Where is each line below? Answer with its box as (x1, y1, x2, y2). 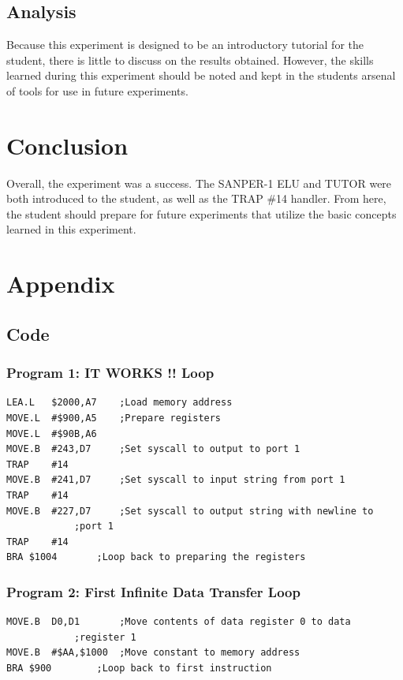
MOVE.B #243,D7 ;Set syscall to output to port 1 (6, 443, 300, 455)
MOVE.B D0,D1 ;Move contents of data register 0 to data (6, 616, 351, 628)
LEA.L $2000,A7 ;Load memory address (6, 397, 233, 409)
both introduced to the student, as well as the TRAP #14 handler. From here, (6, 190, 386, 207)
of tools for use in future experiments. (6, 82, 188, 99)
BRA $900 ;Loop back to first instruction (6, 662, 272, 674)
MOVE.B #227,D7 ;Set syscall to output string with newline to (6, 505, 374, 517)
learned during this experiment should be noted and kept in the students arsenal (6, 67, 396, 84)
